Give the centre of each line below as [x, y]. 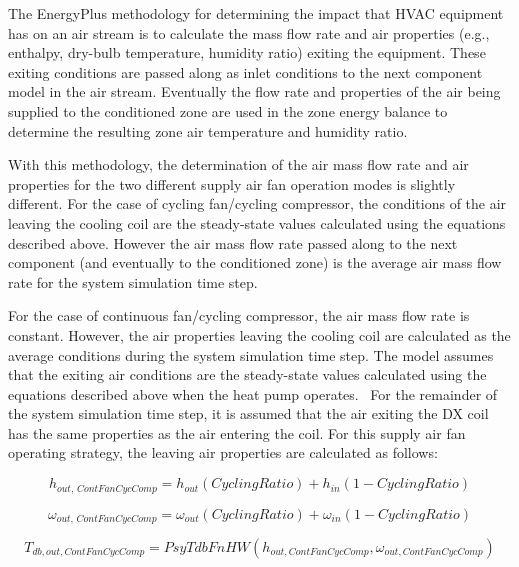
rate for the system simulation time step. [133, 281]
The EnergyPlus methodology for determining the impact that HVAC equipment [256, 13]
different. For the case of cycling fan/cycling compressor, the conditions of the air [257, 203]
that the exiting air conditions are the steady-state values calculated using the [247, 374]
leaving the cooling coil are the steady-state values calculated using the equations [257, 222]
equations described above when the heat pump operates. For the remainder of [253, 393]
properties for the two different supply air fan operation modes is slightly [232, 183]
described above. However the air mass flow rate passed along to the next [233, 242]
